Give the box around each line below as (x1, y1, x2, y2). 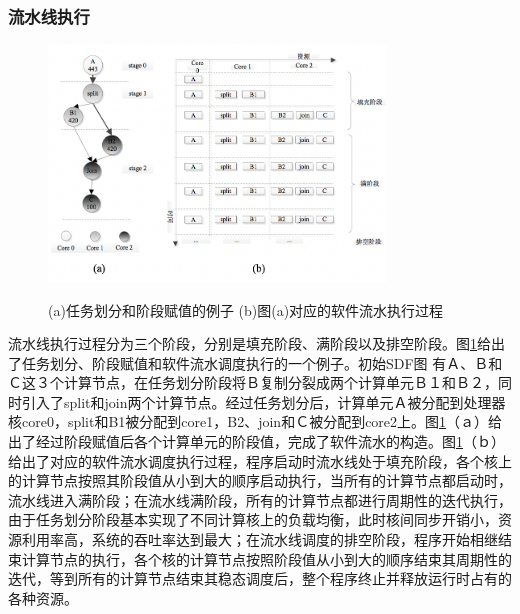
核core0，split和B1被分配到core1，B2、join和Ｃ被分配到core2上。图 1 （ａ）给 (8, 411, 503, 432)
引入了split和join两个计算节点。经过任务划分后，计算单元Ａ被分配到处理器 (21, 391, 506, 412)
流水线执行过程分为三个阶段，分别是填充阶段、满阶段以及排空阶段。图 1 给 (8, 333, 491, 354)
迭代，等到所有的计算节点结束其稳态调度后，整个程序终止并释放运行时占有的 (8, 568, 512, 589)
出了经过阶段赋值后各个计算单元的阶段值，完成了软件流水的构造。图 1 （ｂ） (8, 431, 505, 452)
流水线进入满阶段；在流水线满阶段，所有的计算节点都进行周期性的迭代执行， (8, 489, 512, 510)
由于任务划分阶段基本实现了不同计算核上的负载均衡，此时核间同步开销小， (8, 509, 498, 530)
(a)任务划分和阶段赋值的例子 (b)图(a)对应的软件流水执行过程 (48, 299, 444, 320)
